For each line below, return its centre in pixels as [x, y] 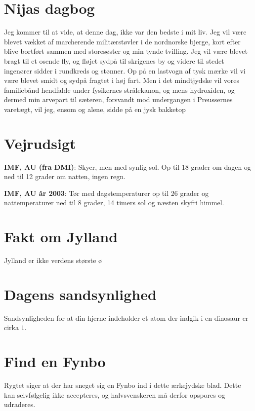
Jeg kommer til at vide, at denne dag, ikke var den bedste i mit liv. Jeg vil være [125, 32]
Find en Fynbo [55, 361]
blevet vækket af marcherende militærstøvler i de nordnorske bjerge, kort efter [122, 41]
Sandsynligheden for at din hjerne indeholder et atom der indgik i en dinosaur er [126, 318]
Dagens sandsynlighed [80, 294]
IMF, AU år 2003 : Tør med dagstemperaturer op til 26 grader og [106, 193]
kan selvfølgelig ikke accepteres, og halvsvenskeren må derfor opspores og [115, 394]
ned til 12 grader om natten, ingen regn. [65, 176]
